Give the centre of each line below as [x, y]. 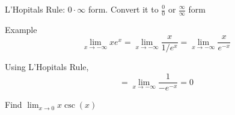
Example [21, 29]
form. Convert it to [123, 9]
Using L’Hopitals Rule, [47, 67]
